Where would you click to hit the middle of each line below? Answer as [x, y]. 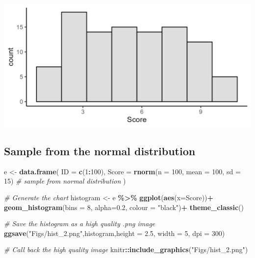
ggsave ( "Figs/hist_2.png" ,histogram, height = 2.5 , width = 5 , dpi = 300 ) [115, 233]
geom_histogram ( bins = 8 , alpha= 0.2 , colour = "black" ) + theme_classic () [124, 207]
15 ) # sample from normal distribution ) [65, 181]
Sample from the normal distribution [100, 151]
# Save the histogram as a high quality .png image [80, 223]
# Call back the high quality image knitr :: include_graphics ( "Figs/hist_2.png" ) [126, 249]
